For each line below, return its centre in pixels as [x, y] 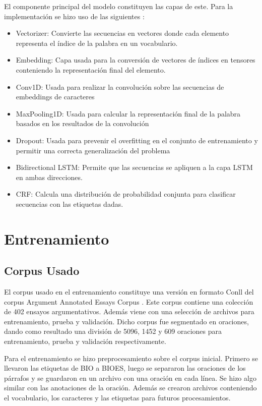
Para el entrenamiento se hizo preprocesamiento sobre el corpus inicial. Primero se [131, 358]
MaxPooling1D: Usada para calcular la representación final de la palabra [128, 113]
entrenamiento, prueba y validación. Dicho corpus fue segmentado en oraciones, [126, 321]
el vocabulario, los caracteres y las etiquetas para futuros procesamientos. [117, 398]
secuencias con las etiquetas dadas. [70, 204]
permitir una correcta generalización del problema [93, 150]
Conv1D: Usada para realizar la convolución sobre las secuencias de [120, 86]
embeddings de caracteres [55, 97]
